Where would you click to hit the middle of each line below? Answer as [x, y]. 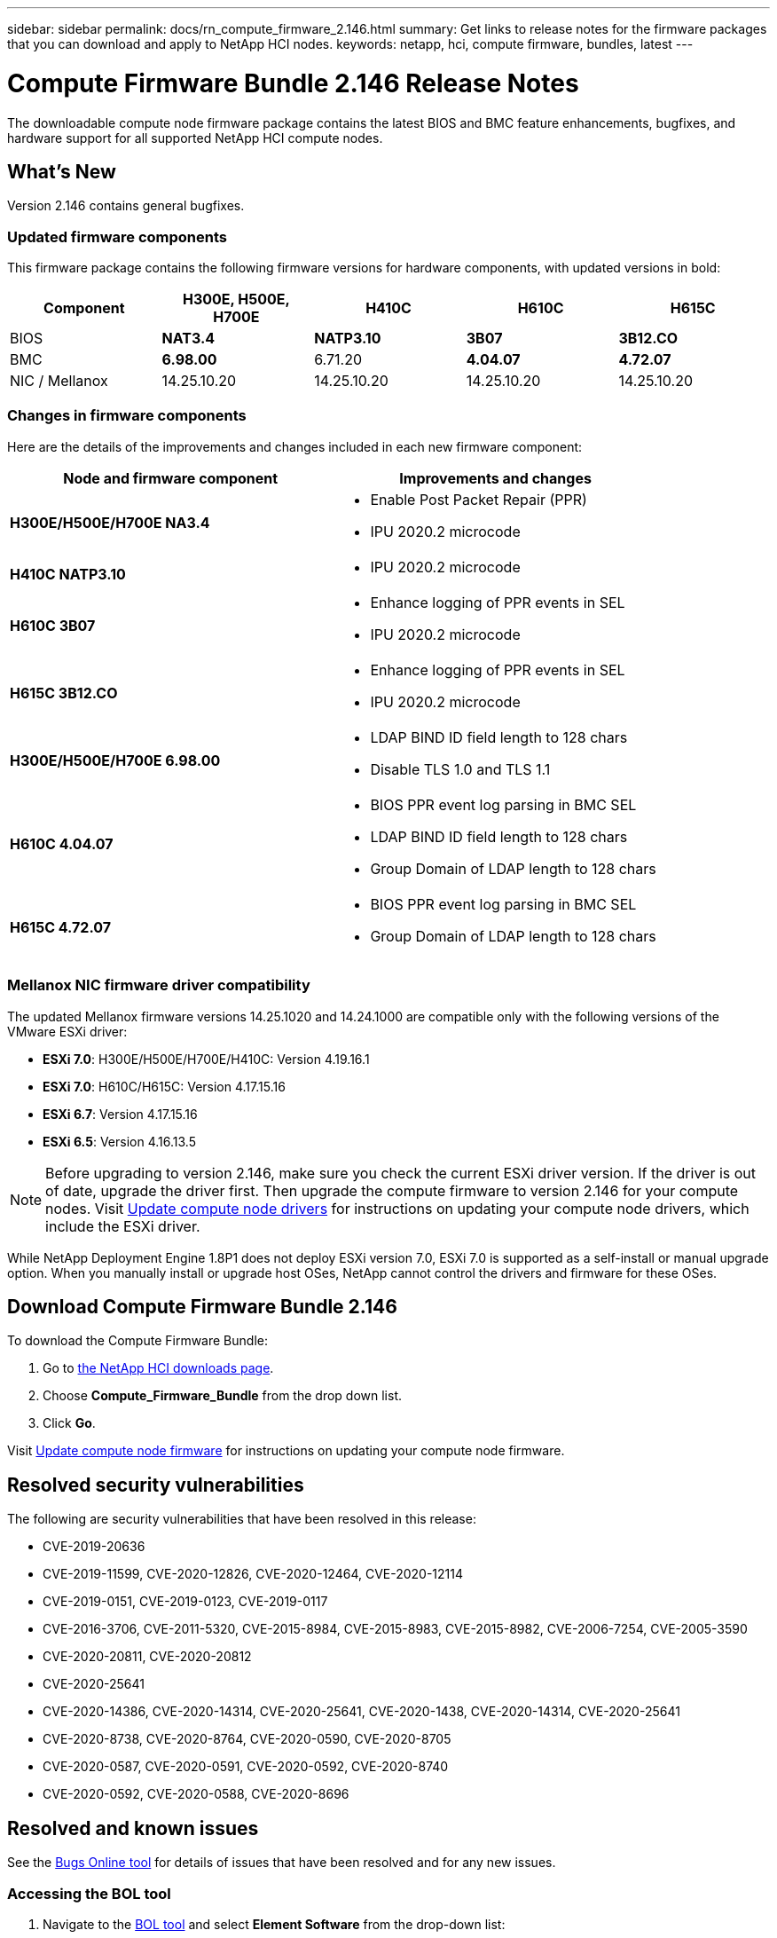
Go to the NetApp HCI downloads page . [158, 1368]
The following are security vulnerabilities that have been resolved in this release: [242, 1519]
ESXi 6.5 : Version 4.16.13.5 [119, 1141]
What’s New [62, 171]
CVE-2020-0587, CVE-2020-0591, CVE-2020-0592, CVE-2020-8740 [246, 1767]
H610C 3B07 [53, 625]
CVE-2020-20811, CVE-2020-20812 [147, 1657]
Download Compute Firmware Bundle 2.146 [202, 1307]
